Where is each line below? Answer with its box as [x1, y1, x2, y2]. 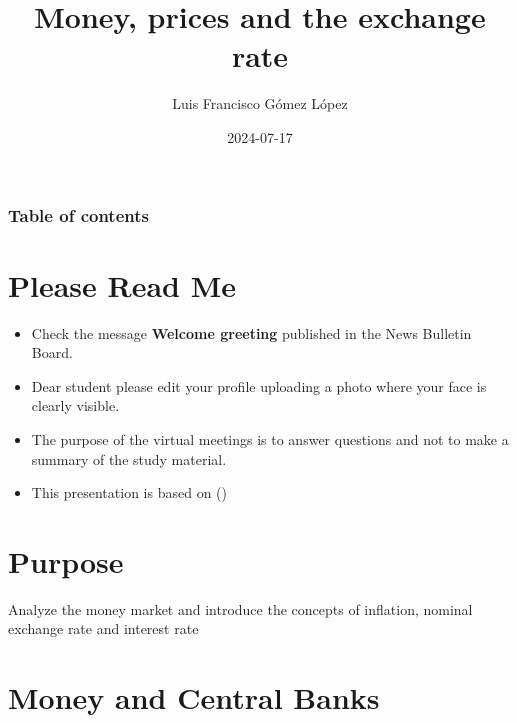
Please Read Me [8, 264, 237, 305]
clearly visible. [31, 395, 120, 416]
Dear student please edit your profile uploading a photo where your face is [31, 375, 487, 396]
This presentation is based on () [31, 482, 227, 503]
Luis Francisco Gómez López [172, 93, 348, 114]
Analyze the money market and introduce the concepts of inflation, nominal [8, 598, 473, 619]
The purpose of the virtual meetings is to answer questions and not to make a [31, 428, 509, 449]
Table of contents [8, 202, 149, 227]
